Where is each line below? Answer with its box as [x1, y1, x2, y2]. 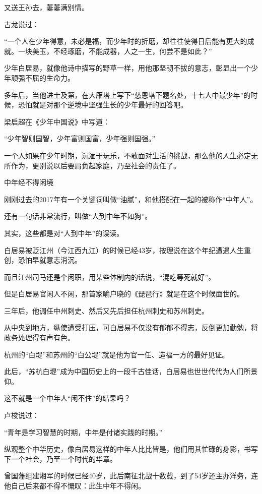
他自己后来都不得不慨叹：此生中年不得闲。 [4, 480, 145, 490]
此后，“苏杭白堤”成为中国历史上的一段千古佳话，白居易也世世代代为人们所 [4, 366, 251, 377]
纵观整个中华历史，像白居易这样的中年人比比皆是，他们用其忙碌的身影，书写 [4, 444, 258, 454]
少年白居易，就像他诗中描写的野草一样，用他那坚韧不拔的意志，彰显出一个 [4, 63, 251, 73]
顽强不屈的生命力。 [11, 72, 75, 83]
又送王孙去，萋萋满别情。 [4, 2, 89, 12]
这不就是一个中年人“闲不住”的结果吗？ [4, 393, 131, 403]
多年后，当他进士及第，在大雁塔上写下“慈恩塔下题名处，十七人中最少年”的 [4, 89, 251, 100]
